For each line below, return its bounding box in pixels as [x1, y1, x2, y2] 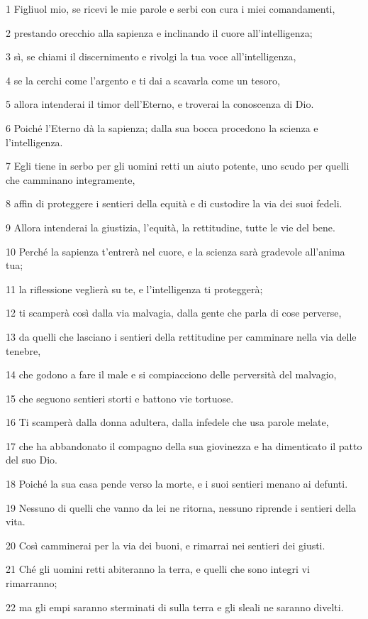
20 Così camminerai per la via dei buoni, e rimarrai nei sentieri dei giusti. [6, 537, 325, 552]
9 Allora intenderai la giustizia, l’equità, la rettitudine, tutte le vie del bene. [6, 219, 335, 234]
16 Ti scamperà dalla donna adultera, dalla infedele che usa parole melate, [6, 415, 329, 429]
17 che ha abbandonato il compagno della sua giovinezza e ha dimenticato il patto [6, 438, 362, 453]
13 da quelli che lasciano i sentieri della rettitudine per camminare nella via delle [6, 329, 357, 344]
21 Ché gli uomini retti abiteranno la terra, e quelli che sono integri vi [6, 562, 310, 576]
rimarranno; [6, 576, 57, 591]
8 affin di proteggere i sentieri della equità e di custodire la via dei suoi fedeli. [6, 196, 342, 211]
